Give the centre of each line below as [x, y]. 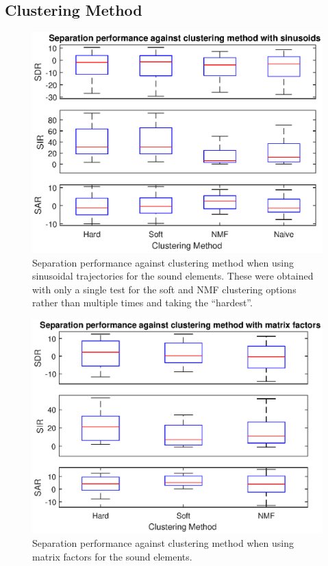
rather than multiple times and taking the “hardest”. [142, 303]
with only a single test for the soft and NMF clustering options [164, 289]
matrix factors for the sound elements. [112, 556]
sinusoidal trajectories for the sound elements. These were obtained [173, 276]
